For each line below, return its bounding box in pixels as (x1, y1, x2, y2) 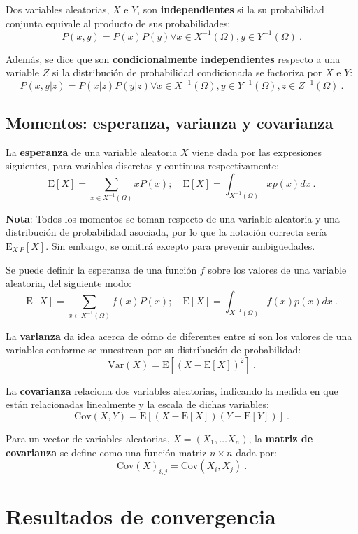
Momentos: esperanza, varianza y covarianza (6, 111, 334, 133)
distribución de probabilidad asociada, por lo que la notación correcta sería (6, 225, 327, 239)
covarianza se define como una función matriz (6, 444, 207, 459)
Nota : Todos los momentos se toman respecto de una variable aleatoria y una (6, 211, 340, 225)
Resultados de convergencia (6, 502, 276, 531)
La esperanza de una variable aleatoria (6, 144, 178, 159)
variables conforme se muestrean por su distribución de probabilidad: (6, 342, 301, 357)
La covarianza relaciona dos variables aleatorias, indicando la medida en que (6, 383, 338, 398)
